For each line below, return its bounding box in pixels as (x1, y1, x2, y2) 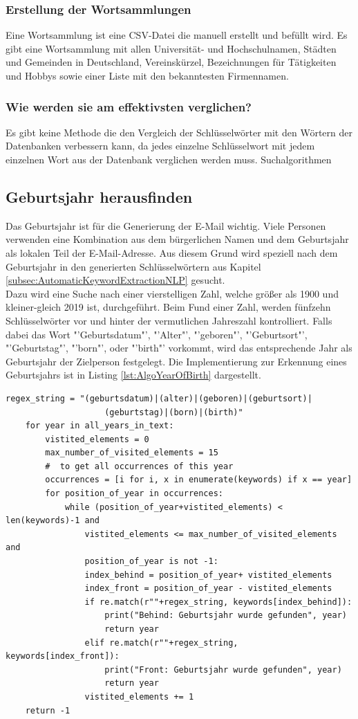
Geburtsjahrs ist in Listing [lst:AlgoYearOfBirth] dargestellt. (6, 367, 261, 382)
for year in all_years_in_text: (25, 421, 174, 431)
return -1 (25, 705, 70, 716)
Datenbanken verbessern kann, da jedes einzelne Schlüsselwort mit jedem (6, 138, 315, 153)
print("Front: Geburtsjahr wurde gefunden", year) (104, 664, 342, 675)
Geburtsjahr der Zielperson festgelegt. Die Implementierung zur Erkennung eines (6, 354, 347, 368)
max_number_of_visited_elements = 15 (45, 448, 218, 458)
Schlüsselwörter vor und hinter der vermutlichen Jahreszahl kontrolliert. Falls (6, 313, 332, 327)
